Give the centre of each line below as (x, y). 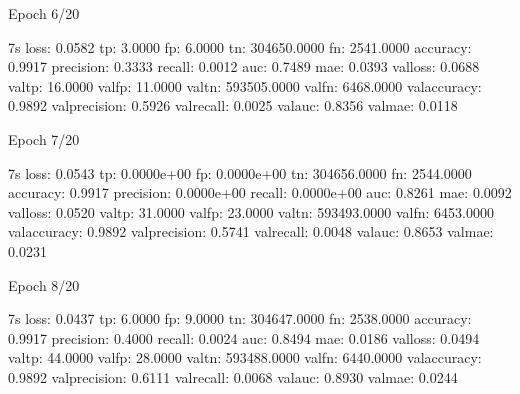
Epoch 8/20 (44, 284)
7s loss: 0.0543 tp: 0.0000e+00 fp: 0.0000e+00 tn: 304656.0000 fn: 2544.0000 (240, 172)
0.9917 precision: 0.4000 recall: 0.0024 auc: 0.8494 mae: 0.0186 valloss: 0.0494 (244, 337)
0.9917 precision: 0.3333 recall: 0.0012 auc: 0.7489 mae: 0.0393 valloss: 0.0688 (244, 66)
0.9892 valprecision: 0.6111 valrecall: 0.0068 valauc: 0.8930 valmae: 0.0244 (233, 376)
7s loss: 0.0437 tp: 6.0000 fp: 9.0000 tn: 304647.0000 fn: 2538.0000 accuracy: (240, 318)
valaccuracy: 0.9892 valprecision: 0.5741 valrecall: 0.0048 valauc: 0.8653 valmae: (251, 231)
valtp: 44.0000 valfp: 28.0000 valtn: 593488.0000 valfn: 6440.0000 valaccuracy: (245, 357)
